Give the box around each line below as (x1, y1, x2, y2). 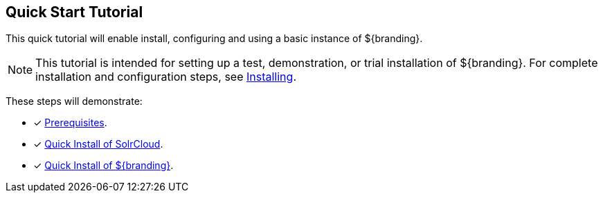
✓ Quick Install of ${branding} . (33, 159, 174, 172)
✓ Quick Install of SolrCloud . (33, 138, 163, 150)
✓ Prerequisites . (33, 117, 107, 129)
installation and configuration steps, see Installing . (35, 70, 296, 84)
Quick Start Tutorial (6, 3, 143, 21)
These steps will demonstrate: (6, 95, 143, 108)
